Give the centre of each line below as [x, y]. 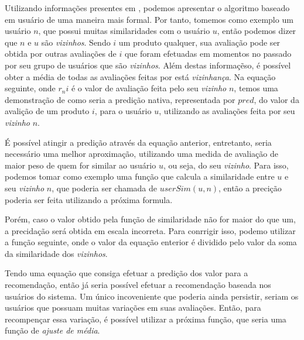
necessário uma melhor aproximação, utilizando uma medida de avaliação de [141, 154]
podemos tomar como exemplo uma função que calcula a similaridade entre [140, 176]
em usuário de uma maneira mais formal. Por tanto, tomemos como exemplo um [149, 19]
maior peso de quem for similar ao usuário [81, 165]
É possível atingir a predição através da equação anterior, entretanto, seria [138, 142]
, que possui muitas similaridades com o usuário [124, 31]
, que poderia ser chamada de [105, 188]
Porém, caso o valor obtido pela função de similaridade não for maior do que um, [150, 219]
